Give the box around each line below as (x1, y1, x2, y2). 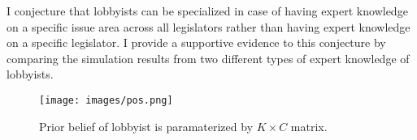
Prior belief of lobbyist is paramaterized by (39, 117, 254, 134)
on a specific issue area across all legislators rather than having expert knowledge (7, 18, 410, 35)
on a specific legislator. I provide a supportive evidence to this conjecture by (7, 34, 386, 51)
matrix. (290, 117, 328, 134)
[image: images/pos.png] (39, 94, 173, 106)
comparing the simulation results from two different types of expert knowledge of (7, 49, 410, 66)
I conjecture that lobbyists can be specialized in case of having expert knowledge (7, 2, 408, 19)
